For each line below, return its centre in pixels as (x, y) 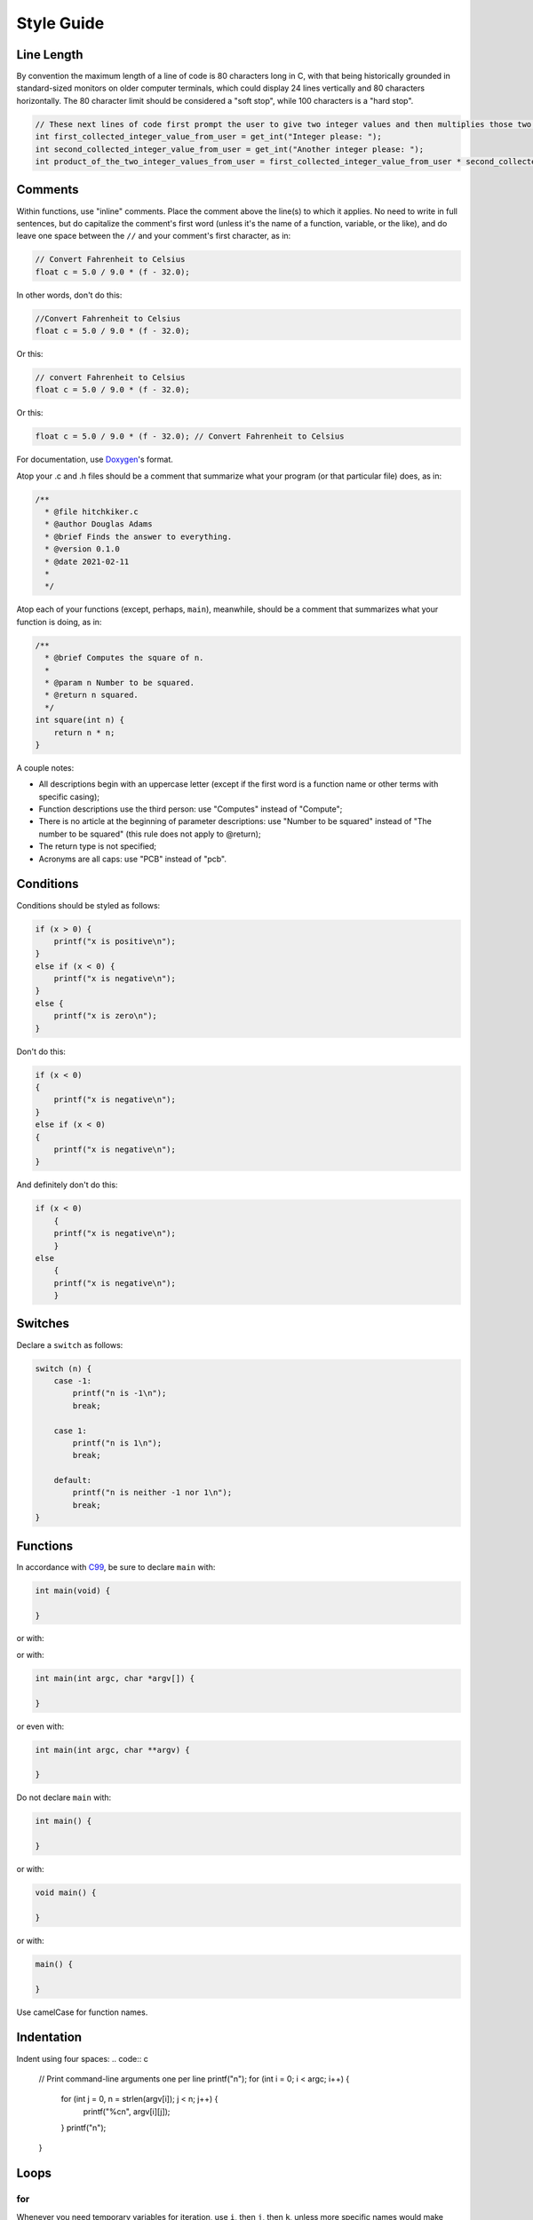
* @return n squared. (92, 695)
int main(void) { (73, 1590)
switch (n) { (64, 1368)
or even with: (40, 1726)
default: (73, 1480)
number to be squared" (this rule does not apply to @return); (150, 834)
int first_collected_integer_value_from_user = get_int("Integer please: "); (208, 137)
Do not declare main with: (64, 1797)
